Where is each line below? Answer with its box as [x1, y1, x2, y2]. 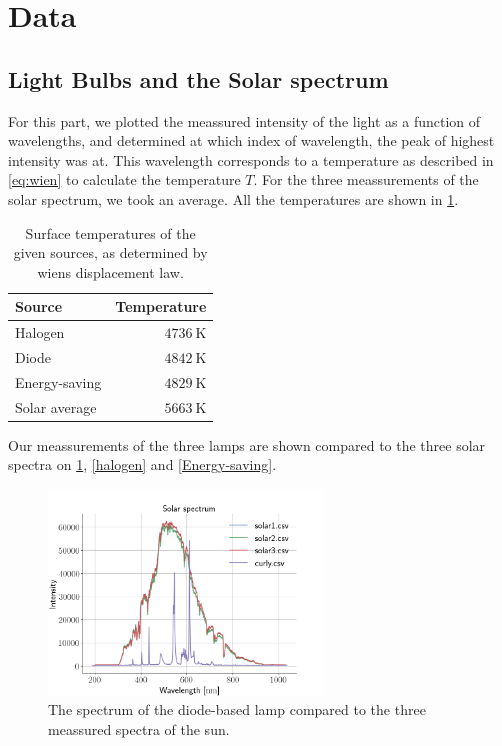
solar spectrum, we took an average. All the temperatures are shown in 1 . [8, 188, 459, 209]
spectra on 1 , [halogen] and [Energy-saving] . [8, 454, 277, 475]
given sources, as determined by [13, 242, 208, 263]
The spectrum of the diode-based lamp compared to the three [48, 699, 426, 720]
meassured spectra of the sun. [48, 718, 230, 739]
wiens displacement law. [37, 261, 184, 282]
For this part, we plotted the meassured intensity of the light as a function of [8, 110, 481, 131]
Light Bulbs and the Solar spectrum [8, 63, 389, 94]
